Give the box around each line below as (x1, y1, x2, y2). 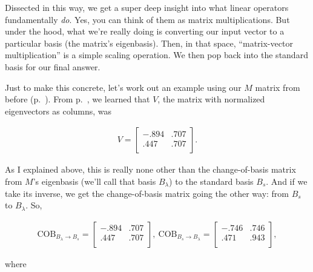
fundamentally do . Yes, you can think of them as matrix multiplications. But (5, 13, 290, 25)
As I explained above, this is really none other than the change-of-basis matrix (5, 163, 296, 176)
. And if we (266, 174, 308, 187)
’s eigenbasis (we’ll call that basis (33, 174, 156, 187)
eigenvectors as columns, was (5, 104, 112, 117)
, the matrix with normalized (157, 93, 265, 105)
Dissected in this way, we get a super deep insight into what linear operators (5, 1, 289, 13)
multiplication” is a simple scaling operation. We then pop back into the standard (5, 48, 308, 61)
